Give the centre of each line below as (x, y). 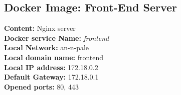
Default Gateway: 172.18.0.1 (51, 77)
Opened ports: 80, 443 (41, 86)
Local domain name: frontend (54, 57)
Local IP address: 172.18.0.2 (51, 67)
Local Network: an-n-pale (47, 47)
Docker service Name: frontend (57, 38)
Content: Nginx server (40, 28)
